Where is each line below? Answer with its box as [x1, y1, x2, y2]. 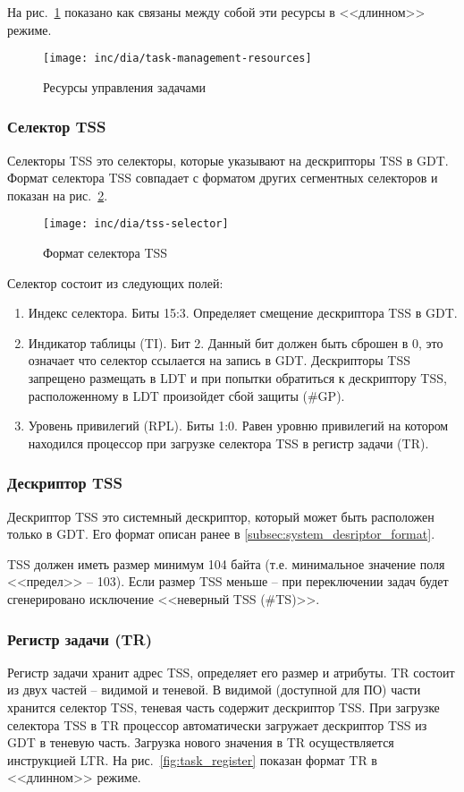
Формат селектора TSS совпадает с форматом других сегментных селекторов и [7, 168, 438, 187]
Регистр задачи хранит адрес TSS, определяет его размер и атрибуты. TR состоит [7, 662, 455, 681]
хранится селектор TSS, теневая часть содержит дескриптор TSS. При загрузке [7, 698, 440, 717]
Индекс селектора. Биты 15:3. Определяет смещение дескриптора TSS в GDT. [28, 303, 458, 322]
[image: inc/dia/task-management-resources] [43, 52, 312, 65]
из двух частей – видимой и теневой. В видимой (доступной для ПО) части [7, 680, 421, 699]
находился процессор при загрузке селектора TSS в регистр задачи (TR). [28, 433, 429, 452]
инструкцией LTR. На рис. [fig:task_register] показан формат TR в [7, 750, 377, 769]
